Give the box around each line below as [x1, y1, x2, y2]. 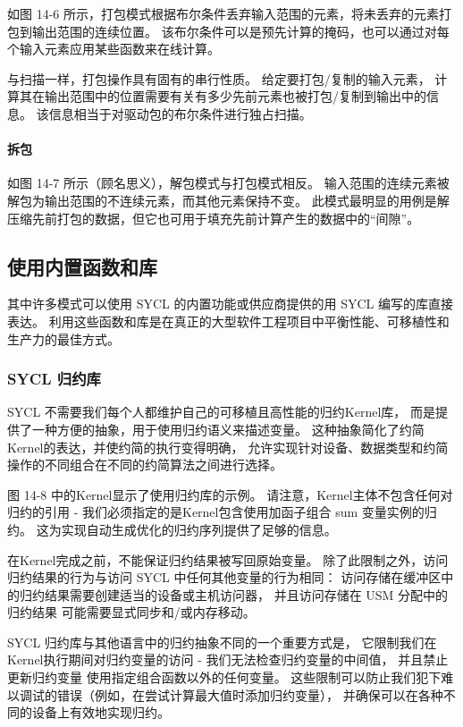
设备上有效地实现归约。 [31, 703, 170, 722]
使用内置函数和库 [7, 252, 157, 280]
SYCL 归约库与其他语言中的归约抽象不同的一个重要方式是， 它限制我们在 [7, 632, 437, 651]
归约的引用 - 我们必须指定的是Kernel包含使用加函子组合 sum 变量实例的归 [7, 503, 437, 521]
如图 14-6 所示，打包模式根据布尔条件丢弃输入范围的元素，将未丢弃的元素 [7, 4, 439, 22]
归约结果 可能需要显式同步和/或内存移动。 [7, 603, 256, 621]
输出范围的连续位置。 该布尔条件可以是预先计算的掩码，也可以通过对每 [31, 21, 450, 40]
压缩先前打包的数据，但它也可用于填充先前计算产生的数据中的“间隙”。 [7, 208, 420, 227]
